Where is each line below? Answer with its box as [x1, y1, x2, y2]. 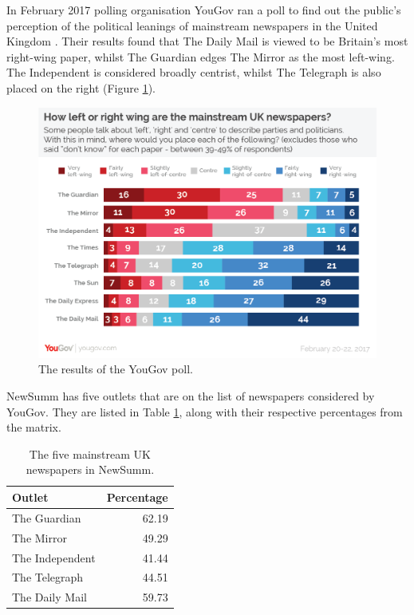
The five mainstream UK [29, 445, 151, 462]
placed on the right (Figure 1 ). [6, 79, 156, 96]
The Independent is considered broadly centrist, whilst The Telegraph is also [6, 64, 381, 81]
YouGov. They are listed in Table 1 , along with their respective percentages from [6, 403, 403, 420]
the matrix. [6, 419, 61, 436]
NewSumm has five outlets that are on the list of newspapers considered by [6, 388, 375, 404]
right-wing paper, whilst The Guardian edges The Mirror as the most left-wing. [6, 48, 395, 65]
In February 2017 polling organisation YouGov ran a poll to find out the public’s [6, 2, 401, 18]
